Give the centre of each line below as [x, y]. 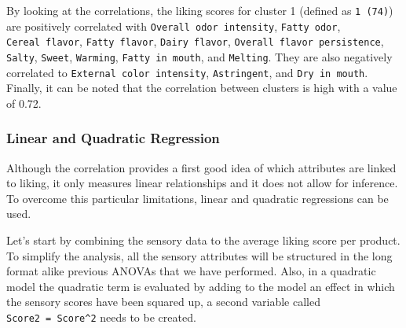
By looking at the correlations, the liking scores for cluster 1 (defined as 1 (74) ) [200, 10]
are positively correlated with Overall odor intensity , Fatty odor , [174, 26]
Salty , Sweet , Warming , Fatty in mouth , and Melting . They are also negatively [199, 56]
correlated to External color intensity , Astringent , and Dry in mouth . [187, 72]
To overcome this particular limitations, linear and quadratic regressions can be [198, 198]
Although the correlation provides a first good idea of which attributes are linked [201, 167]
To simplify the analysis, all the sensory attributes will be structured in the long [199, 255]
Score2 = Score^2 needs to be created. [101, 317]
